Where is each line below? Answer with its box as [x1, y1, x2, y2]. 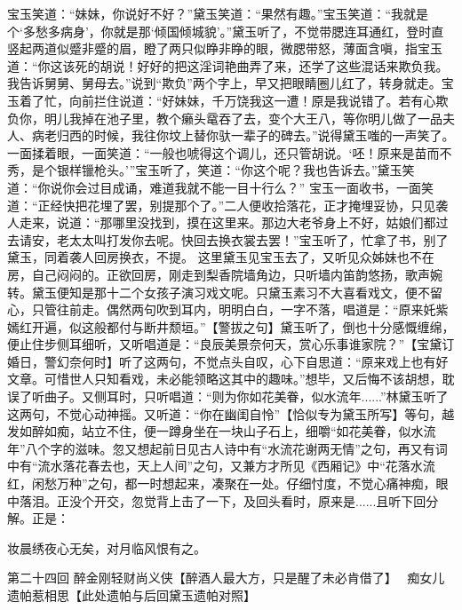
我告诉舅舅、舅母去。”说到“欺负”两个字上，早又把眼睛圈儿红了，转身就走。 [7, 74, 442, 92]
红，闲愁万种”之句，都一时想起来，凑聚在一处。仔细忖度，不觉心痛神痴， [7, 474, 436, 493]
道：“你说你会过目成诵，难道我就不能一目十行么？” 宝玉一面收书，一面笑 [7, 178, 434, 196]
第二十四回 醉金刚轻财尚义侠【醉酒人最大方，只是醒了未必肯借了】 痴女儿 [7, 568, 445, 587]
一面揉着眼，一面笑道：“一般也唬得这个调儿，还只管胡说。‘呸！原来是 [7, 143, 415, 162]
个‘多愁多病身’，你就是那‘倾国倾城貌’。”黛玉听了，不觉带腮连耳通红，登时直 [7, 21, 444, 40]
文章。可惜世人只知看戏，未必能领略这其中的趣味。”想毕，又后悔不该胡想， [7, 369, 442, 388]
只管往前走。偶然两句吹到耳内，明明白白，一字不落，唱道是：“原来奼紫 [31, 300, 449, 319]
